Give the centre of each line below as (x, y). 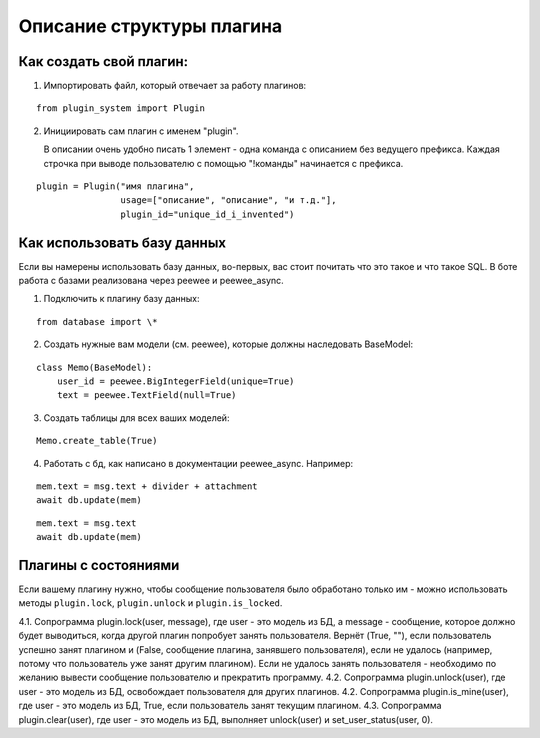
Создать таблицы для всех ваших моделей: (136, 417)
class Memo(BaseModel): (94, 367)
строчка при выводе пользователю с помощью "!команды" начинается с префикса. (223, 163)
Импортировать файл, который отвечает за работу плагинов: (175, 86)
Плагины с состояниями (99, 565)
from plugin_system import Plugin (120, 108)
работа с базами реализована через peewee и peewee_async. (151, 281)
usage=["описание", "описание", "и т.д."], (228, 200)
